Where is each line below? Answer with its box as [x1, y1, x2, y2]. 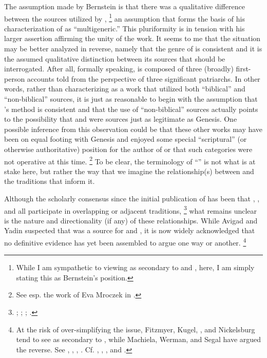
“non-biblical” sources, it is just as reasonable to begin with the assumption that [4, 93, 258, 104]
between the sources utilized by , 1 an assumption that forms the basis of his [4, 11, 245, 24]
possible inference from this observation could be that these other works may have [4, 123, 263, 134]
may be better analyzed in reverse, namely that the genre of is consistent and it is [4, 43, 262, 54]
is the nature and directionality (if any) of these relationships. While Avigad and [4, 215, 258, 225]
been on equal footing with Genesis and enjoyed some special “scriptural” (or [4, 134, 247, 144]
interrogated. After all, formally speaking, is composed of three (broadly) [4, 63, 234, 74]
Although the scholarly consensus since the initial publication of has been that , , [4, 193, 260, 203]
